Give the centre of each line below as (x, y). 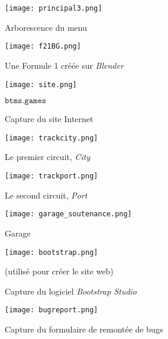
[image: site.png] (41, 84)
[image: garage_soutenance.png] (68, 214)
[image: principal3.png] (54, 8)
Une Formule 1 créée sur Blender (64, 65)
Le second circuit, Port (46, 195)
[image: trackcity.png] (51, 138)
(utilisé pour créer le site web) (59, 271)
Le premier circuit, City (48, 157)
